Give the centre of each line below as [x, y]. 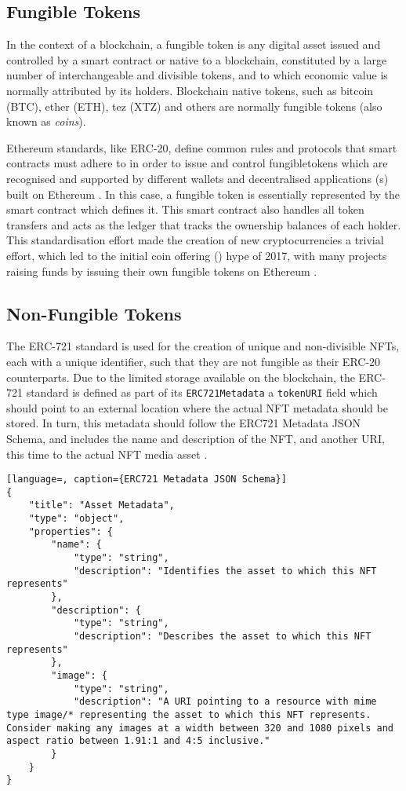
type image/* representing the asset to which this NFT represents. [189, 714]
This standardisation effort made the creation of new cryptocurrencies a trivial [195, 240]
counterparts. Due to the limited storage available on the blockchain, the [181, 377]
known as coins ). [46, 121]
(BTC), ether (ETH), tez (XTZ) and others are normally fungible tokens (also [194, 106]
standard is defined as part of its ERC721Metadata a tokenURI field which [202, 392]
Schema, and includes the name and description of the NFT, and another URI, [196, 438]
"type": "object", [76, 519]
